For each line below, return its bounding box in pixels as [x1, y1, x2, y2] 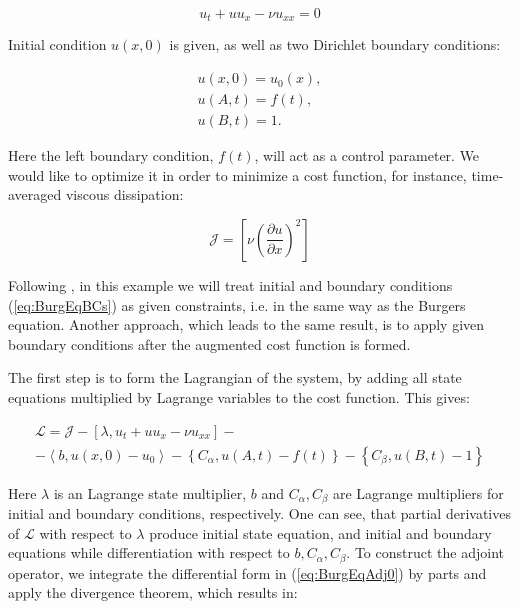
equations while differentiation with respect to [8, 542, 290, 563]
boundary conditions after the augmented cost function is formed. [8, 333, 411, 354]
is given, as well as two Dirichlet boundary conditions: [169, 34, 501, 55]
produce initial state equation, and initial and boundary [149, 522, 492, 543]
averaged [8, 184, 62, 205]
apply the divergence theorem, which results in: [8, 582, 298, 603]
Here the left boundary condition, [8, 145, 214, 166]
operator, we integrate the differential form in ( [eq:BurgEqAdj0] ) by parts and [8, 562, 487, 583]
